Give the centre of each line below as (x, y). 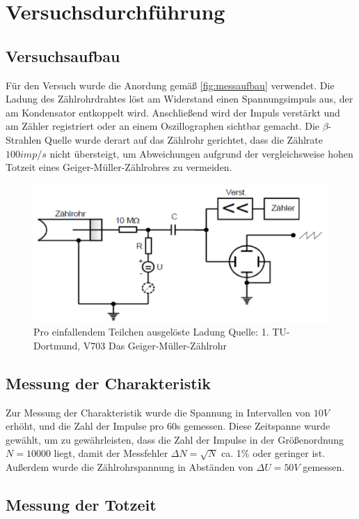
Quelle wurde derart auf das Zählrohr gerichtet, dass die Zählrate (184, 139)
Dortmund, (57, 345)
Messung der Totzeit (81, 504)
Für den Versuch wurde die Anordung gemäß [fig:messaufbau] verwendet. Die (170, 85)
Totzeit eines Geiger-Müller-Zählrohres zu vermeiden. (119, 167)
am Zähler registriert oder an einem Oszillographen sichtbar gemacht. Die (163, 126)
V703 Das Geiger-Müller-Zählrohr (155, 345)
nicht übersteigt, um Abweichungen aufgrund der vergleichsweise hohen (201, 153)
